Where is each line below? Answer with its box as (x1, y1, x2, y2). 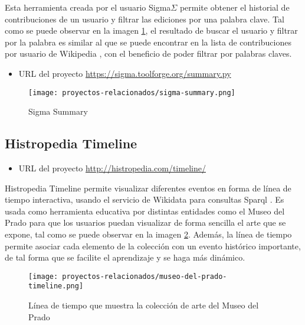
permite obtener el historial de (179, 1, 290, 13)
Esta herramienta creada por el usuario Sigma (5, 1, 171, 13)
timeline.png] (28, 282, 84, 291)
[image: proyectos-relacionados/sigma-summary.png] (28, 88, 235, 97)
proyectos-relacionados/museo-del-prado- (62, 272, 227, 281)
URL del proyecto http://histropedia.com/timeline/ (18, 162, 206, 174)
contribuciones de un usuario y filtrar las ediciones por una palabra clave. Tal (5, 12, 284, 25)
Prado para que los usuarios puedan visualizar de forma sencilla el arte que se (5, 216, 286, 229)
